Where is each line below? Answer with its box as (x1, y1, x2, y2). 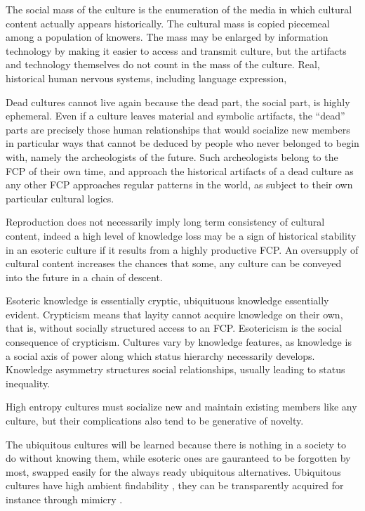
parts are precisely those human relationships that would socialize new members (6, 122, 350, 136)
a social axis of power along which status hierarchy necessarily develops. (6, 348, 315, 363)
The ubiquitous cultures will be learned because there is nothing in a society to (6, 436, 347, 451)
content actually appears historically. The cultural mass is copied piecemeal (6, 15, 330, 30)
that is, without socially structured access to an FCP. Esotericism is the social (6, 321, 342, 335)
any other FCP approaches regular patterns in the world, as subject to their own (6, 177, 353, 192)
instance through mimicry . (6, 492, 123, 506)
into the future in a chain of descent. (6, 269, 163, 284)
